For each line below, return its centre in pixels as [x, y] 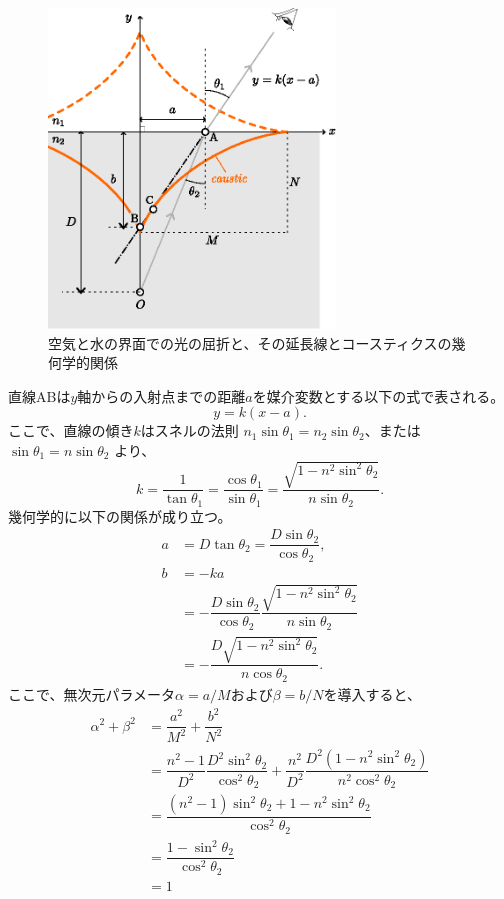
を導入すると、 [372, 693]
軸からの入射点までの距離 [161, 395]
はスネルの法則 [189, 430]
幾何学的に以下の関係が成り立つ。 [120, 515]
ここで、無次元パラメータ [92, 693]
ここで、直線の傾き [71, 430]
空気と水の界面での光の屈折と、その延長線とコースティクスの [250, 342]
